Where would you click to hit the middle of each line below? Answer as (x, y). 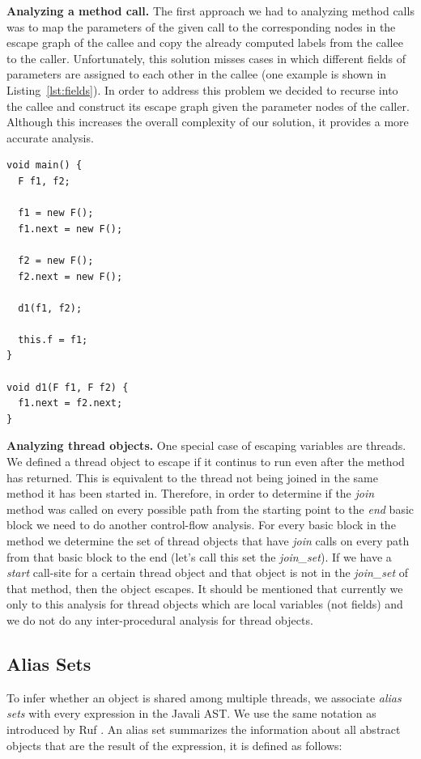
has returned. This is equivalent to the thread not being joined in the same (192, 477)
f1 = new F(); (56, 213)
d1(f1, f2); (50, 308)
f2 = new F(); (56, 260)
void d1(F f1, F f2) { (68, 387)
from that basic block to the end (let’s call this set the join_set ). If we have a (199, 556)
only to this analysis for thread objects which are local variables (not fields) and (205, 604)
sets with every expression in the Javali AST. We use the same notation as (191, 713)
